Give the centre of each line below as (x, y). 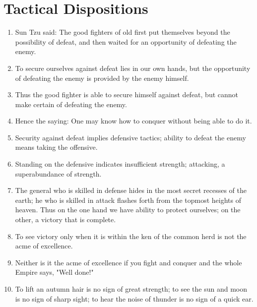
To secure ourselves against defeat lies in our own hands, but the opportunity (133, 68)
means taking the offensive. (56, 147)
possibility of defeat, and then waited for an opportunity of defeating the (126, 41)
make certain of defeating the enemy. (71, 104)
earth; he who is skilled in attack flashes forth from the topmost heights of (128, 200)
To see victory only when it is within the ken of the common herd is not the (131, 236)
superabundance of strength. (58, 173)
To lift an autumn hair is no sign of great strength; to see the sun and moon (131, 289)
